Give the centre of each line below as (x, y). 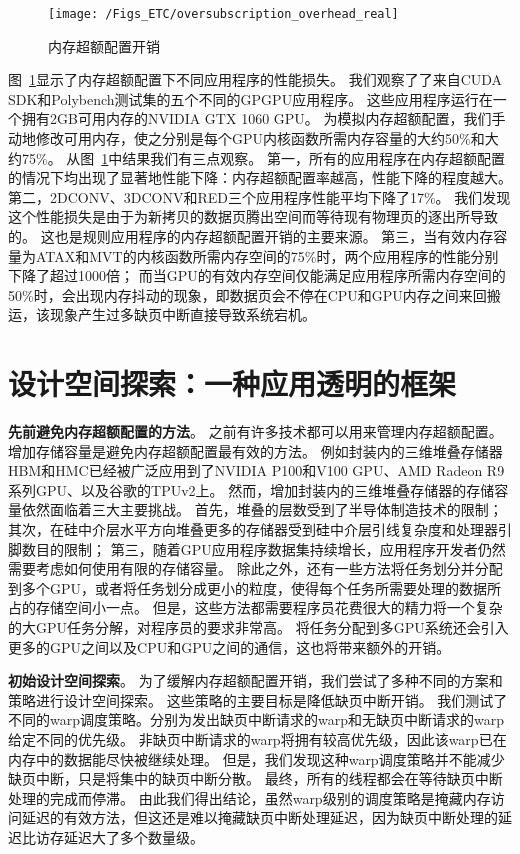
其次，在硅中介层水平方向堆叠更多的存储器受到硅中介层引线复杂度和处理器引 (260, 529)
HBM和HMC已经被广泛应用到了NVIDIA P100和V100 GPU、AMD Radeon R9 (256, 470)
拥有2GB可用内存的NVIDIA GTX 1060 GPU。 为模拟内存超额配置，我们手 (263, 118)
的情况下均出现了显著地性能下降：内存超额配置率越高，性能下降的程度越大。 (260, 177)
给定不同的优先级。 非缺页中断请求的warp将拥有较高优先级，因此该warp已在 (257, 739)
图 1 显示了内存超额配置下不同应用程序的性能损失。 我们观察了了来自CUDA (255, 79)
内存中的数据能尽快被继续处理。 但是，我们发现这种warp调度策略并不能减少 (256, 758)
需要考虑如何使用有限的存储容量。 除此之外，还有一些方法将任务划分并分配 (255, 568)
